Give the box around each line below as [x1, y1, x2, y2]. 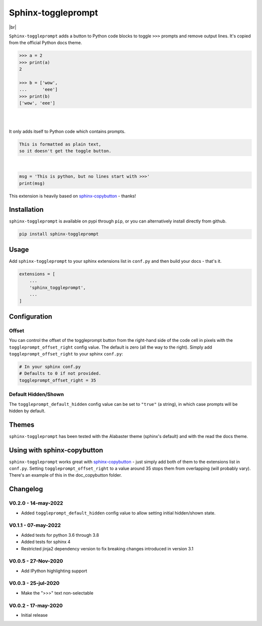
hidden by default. [9, 408, 46, 414]
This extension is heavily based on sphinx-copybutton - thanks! [9, 193, 136, 199]
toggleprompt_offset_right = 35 [19, 377, 97, 383]
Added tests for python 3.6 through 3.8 [21, 532, 99, 538]
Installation [9, 206, 44, 214]
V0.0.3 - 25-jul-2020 [9, 580, 60, 587]
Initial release [21, 612, 48, 618]
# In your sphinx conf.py [19, 364, 81, 369]
